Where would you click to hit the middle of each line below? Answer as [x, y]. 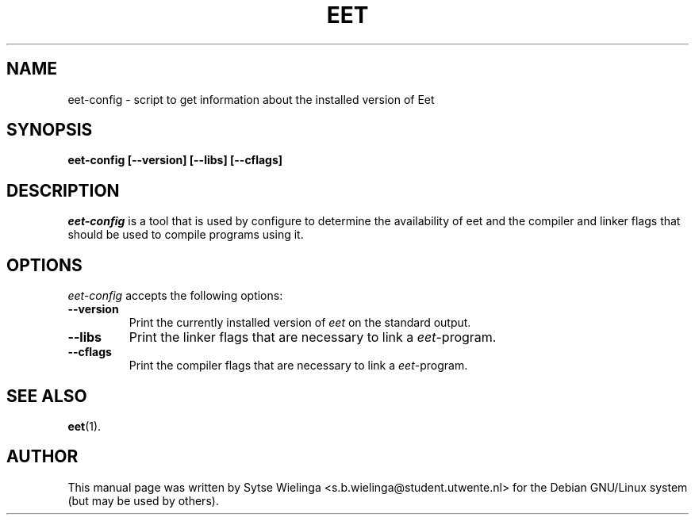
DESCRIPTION [63, 190]
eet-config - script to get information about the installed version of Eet [251, 99]
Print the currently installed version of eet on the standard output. [300, 323]
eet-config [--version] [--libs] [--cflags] [175, 160]
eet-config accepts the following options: [175, 296]
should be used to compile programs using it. [186, 235]
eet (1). [84, 426]
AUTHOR [42, 457]
